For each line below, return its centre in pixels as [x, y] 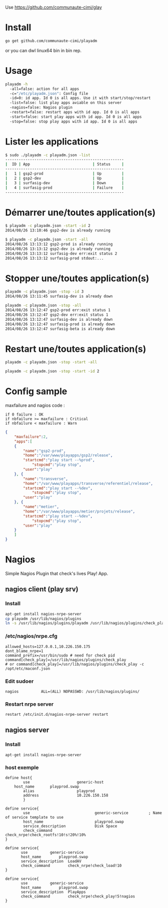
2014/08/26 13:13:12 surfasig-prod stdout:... [54, 258]
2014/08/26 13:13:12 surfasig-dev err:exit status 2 [61, 253]
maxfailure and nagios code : [35, 406]
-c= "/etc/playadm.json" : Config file [49, 93]
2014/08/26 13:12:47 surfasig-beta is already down [60, 329]
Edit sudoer [19, 681]
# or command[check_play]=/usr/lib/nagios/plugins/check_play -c [74, 664]
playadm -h [16, 84]
